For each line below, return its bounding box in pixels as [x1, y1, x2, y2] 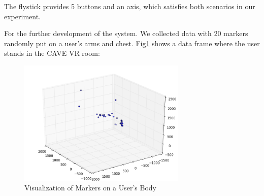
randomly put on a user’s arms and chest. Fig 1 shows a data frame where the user [4, 38, 260, 48]
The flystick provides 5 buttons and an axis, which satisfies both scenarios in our [4, 1, 255, 11]
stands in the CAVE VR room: [4, 48, 100, 58]
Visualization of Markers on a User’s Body [24, 182, 157, 193]
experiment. [4, 11, 41, 21]
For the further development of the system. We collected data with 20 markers [4, 28, 248, 39]
